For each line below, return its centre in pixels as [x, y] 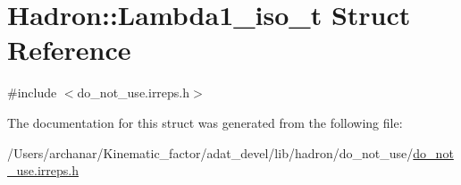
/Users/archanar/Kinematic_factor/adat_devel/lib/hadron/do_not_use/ [210, 152]
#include [32, 92]
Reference [69, 50]
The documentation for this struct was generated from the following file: [205, 122]
